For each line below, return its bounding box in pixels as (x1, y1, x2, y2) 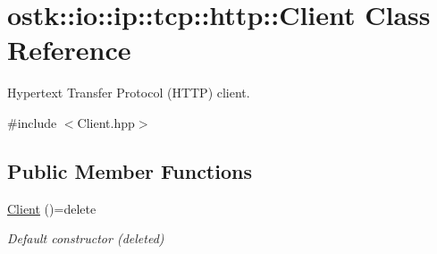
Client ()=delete (7, 199, 97, 217)
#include (7, 113, 57, 131)
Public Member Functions (7, 157, 252, 184)
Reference (7, 31, 131, 68)
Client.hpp (77, 113, 135, 131)
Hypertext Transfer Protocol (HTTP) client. (7, 83, 250, 102)
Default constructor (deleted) (7, 229, 164, 248)
